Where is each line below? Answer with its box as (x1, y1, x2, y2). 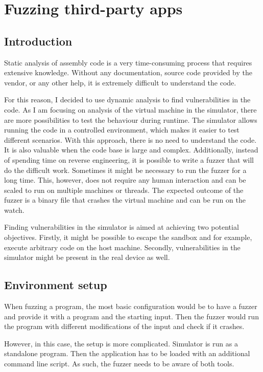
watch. (4, 204, 25, 215)
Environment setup (4, 277, 107, 293)
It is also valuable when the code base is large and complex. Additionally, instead (4, 144, 258, 155)
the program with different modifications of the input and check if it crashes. (4, 321, 245, 332)
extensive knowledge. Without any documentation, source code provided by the (4, 67, 252, 78)
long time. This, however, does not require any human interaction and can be (4, 174, 246, 185)
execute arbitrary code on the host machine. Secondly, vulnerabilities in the (4, 242, 241, 252)
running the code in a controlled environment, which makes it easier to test (4, 124, 240, 135)
